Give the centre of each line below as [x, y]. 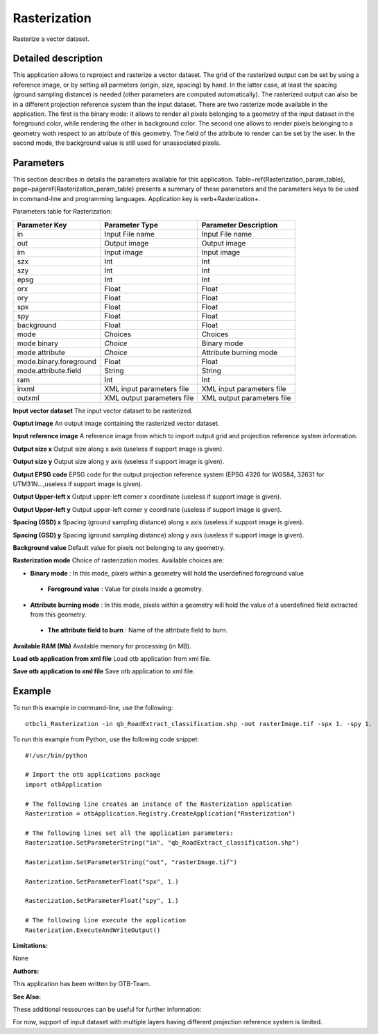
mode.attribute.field [49, 370]
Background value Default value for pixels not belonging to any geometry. [119, 547]
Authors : [26, 971]
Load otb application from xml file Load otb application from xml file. [112, 659]
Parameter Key [42, 225]
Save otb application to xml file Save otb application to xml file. [104, 671]
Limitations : [31, 945]
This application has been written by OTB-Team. [82, 984]
